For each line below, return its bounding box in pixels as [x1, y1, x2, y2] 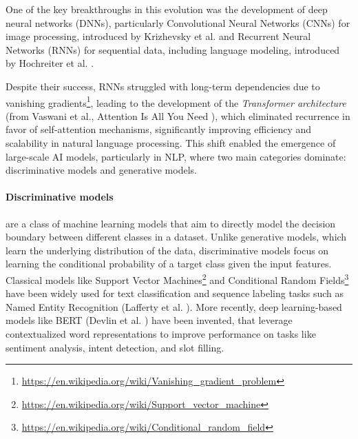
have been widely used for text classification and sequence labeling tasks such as [6, 286, 344, 300]
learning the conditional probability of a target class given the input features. [6, 256, 332, 271]
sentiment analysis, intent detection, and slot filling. [6, 340, 224, 354]
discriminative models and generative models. [6, 163, 197, 177]
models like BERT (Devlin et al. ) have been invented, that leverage [6, 313, 293, 327]
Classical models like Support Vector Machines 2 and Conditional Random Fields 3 [6, 270, 349, 287]
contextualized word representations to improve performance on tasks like [6, 326, 316, 340]
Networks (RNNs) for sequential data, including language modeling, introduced [6, 42, 340, 57]
